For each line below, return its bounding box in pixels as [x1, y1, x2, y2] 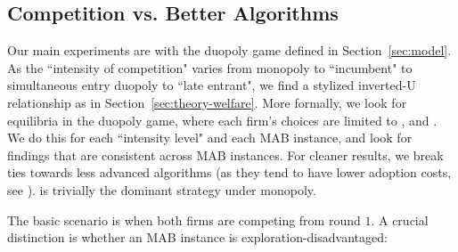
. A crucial [371, 210, 429, 229]
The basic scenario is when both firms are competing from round [7, 210, 361, 229]
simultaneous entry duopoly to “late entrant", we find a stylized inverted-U [7, 76, 416, 94]
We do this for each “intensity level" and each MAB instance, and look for [7, 128, 413, 147]
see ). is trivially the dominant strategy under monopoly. [7, 180, 316, 199]
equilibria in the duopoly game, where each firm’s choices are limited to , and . [7, 110, 438, 129]
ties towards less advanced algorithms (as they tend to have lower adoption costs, [7, 163, 452, 182]
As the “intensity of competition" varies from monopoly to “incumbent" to [7, 58, 413, 77]
